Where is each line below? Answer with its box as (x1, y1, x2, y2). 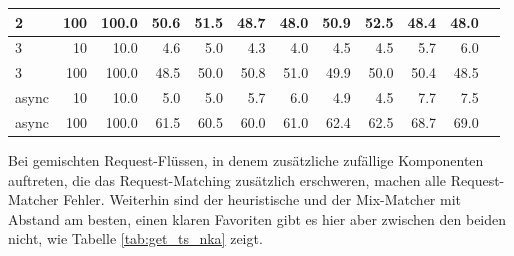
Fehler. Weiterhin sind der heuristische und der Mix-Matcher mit (63, 189, 462, 210)
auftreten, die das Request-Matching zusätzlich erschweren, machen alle (8, 169, 447, 190)
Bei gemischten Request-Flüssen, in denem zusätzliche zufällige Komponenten (8, 149, 484, 170)
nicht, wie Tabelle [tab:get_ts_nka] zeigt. (8, 228, 263, 249)
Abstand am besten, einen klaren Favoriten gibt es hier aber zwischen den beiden (8, 208, 507, 229)
